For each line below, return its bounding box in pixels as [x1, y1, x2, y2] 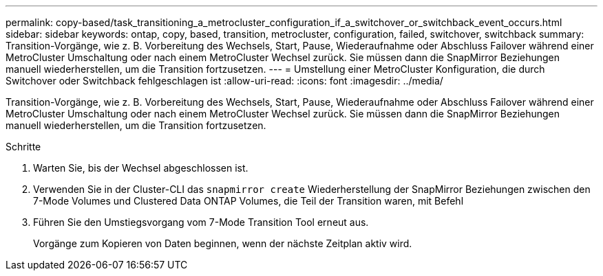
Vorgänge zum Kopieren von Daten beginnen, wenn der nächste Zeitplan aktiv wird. [33, 238, 412, 249]
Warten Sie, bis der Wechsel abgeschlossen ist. [33, 162, 248, 174]
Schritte [6, 141, 41, 152]
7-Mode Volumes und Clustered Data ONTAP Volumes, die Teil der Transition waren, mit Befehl [33, 195, 464, 207]
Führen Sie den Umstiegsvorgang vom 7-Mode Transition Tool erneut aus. [33, 216, 369, 228]
